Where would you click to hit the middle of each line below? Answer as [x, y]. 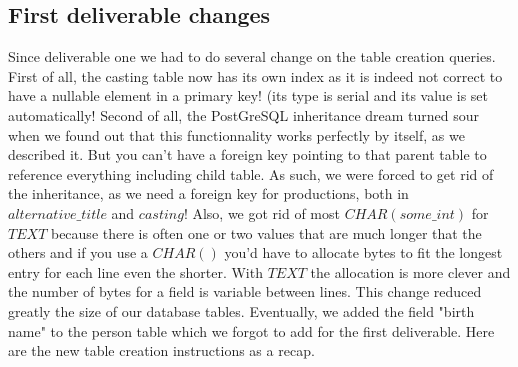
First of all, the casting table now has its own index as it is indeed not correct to [255, 75]
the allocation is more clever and [410, 271]
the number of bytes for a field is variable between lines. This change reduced [245, 291]
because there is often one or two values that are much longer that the [266, 232]
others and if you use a [78, 252]
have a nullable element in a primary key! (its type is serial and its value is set [248, 95]
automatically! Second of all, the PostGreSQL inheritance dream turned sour [244, 114]
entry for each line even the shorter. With [135, 271]
